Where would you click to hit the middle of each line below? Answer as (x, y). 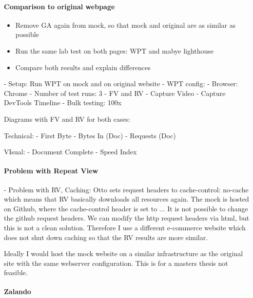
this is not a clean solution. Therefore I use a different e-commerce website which (125, 227)
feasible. (16, 272)
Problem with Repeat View (51, 171)
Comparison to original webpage (59, 6)
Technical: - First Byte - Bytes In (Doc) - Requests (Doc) (90, 135)
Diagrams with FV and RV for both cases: (67, 119)
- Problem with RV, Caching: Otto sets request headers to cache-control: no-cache (126, 189)
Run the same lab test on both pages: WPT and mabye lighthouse (115, 50)
